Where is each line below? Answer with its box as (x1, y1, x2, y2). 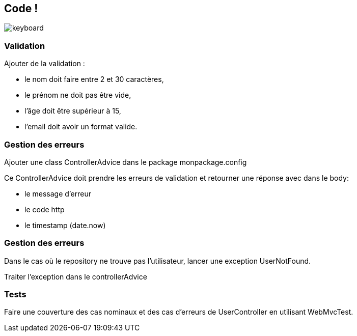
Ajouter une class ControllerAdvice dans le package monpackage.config (4, 157, 247, 166)
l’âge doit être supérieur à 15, (24, 106, 121, 116)
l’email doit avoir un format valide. (24, 122, 138, 131)
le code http (24, 205, 65, 214)
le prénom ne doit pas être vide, (24, 91, 131, 100)
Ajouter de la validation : (4, 59, 85, 68)
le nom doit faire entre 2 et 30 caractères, (24, 75, 164, 84)
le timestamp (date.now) (24, 220, 106, 230)
